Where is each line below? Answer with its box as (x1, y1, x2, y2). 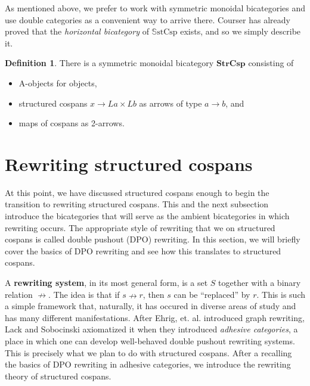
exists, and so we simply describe (180, 25, 301, 38)
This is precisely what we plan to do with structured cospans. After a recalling (5, 346, 292, 359)
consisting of (248, 57, 294, 69)
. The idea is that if (48, 288, 120, 300)
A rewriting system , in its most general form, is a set (5, 276, 208, 289)
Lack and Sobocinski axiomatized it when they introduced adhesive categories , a (5, 323, 298, 335)
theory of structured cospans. (5, 369, 111, 382)
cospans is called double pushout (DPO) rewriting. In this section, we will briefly (5, 233, 300, 245)
